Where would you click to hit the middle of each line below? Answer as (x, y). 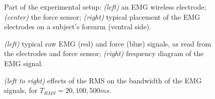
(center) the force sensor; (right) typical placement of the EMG (102, 16)
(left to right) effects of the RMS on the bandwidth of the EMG (103, 80)
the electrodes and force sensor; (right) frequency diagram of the (104, 53)
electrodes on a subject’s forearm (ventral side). (78, 27)
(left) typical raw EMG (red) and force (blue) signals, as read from (108, 43)
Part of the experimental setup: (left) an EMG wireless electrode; (105, 7)
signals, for (21, 90)
